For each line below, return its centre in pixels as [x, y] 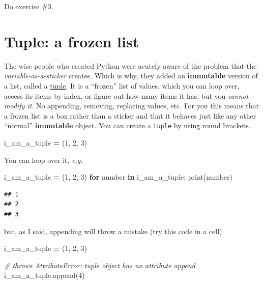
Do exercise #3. [29, 6]
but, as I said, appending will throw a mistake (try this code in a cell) [113, 231]
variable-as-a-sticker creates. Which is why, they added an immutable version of [131, 76]
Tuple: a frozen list [72, 41]
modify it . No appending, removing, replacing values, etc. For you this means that [132, 106]
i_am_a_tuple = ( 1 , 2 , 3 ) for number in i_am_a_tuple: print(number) [119, 177]
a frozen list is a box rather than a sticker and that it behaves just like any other [130, 115]
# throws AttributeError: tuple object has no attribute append [100, 265]
